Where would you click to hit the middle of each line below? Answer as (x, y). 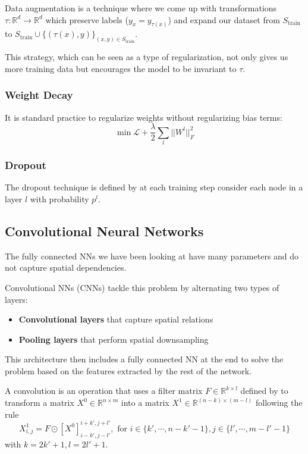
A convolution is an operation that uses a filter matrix (104, 391)
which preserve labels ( (87, 19)
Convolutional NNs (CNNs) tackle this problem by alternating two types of (142, 287)
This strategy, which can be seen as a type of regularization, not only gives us (147, 57)
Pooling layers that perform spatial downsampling (114, 339)
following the (279, 403)
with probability (59, 198)
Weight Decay (39, 95)
